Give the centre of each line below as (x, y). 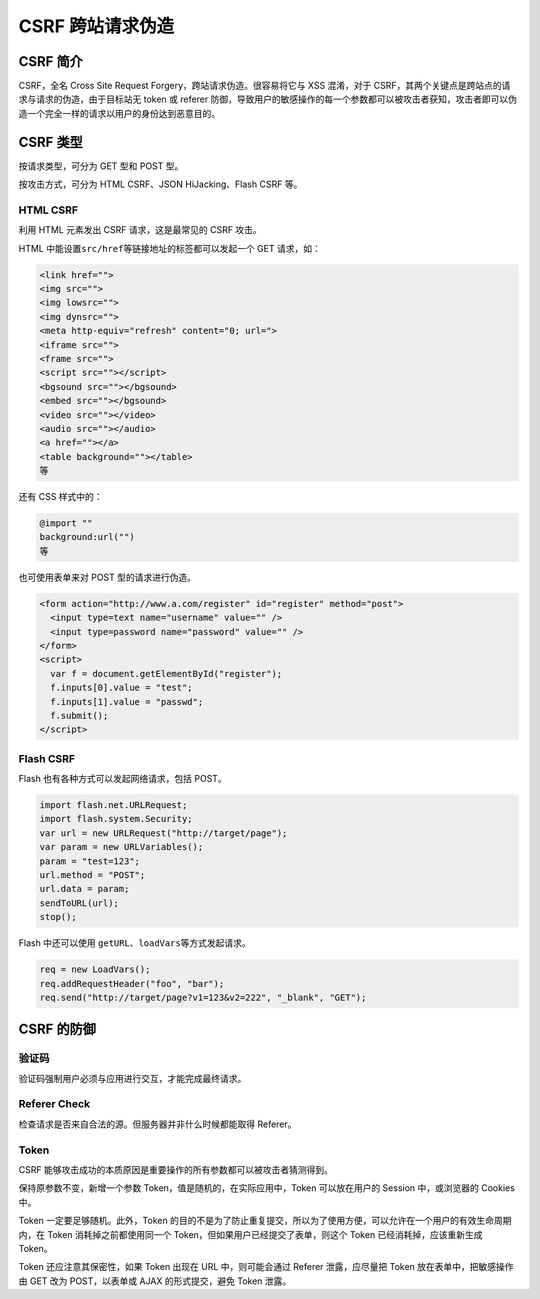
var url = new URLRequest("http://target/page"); (163, 833)
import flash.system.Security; (116, 819)
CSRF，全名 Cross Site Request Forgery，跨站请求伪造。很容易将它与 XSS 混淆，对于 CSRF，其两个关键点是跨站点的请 (264, 86)
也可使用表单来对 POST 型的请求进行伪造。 (107, 577)
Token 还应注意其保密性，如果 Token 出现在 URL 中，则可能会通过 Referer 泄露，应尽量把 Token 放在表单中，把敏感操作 (266, 1267)
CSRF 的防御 (57, 1029)
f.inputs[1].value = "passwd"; (127, 701)
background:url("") (87, 537)
